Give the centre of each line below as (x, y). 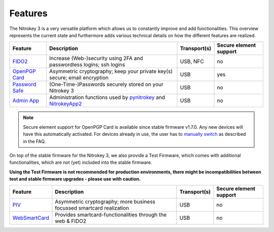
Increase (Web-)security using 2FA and (96, 59)
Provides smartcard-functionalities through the (111, 215)
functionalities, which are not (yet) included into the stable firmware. (81, 162)
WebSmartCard (31, 218)
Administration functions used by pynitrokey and (107, 98)
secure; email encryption (79, 78)
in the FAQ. (34, 141)
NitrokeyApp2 (65, 104)
